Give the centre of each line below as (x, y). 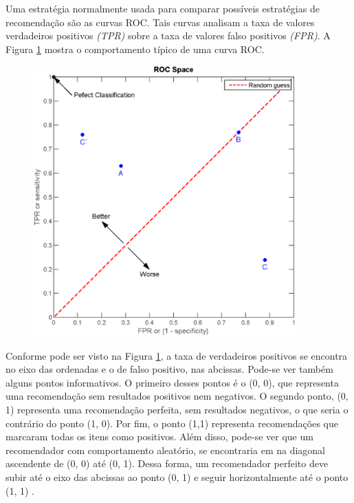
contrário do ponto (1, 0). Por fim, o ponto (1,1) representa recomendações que (172, 423)
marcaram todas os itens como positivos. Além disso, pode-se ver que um (159, 437)
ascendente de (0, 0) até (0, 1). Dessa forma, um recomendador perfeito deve (167, 463)
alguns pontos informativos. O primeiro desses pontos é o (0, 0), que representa (172, 382)
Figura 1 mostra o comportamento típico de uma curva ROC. (135, 49)
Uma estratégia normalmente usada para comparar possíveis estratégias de (163, 8)
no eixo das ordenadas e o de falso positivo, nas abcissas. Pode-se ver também (169, 369)
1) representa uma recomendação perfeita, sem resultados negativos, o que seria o (177, 410)
